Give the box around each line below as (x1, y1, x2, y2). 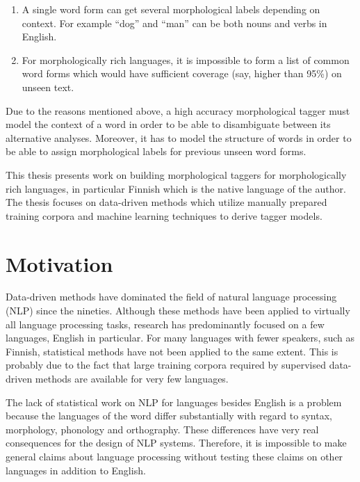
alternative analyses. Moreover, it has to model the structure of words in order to (6, 130, 352, 145)
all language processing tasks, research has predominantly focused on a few (6, 316, 325, 331)
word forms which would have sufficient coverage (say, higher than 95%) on (22, 66, 342, 81)
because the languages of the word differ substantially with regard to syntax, (6, 408, 332, 423)
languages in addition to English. (6, 463, 146, 477)
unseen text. (22, 79, 74, 94)
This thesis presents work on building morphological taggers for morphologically (6, 167, 347, 182)
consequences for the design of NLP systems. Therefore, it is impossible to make (6, 435, 347, 450)
